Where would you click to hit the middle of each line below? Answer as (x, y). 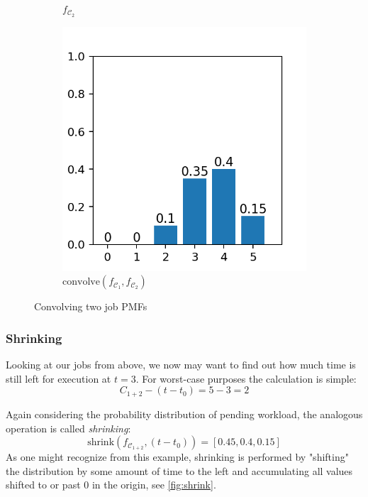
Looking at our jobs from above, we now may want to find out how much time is (181, 365)
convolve (81, 282)
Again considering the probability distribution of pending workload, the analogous (184, 414)
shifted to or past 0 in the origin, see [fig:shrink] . (111, 485)
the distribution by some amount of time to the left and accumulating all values (179, 470)
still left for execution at (58, 378)
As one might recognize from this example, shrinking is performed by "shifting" (177, 457)
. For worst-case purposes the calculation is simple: (246, 378)
